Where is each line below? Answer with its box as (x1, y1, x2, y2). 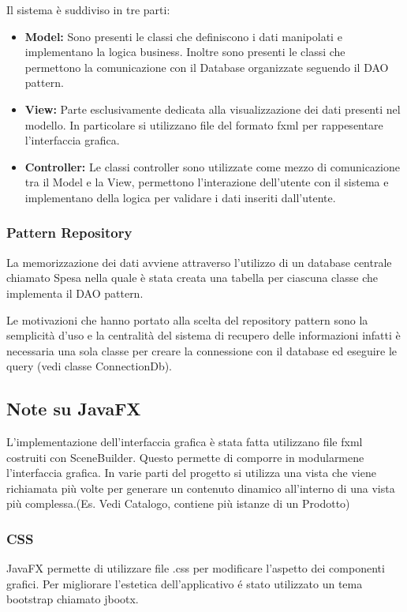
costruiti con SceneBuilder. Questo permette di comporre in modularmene (6, 449, 364, 465)
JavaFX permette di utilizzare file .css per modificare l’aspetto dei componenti (6, 560, 385, 576)
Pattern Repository (6, 223, 133, 242)
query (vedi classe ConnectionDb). (6, 358, 172, 374)
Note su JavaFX (6, 396, 141, 421)
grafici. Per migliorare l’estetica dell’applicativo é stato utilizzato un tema (6, 575, 363, 591)
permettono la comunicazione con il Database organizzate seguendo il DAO (24, 58, 389, 75)
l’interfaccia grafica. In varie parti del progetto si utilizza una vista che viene (6, 464, 376, 481)
